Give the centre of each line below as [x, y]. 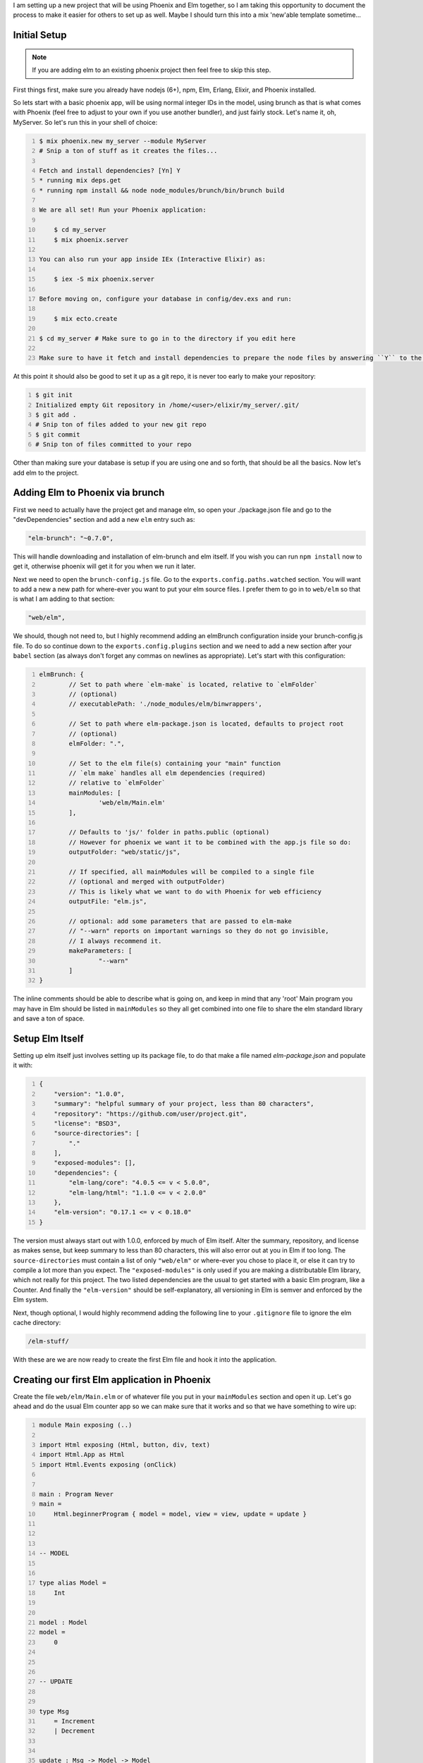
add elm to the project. [46, 472]
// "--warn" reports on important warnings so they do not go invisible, [199, 931]
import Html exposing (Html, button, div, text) [125, 1445]
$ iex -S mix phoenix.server [104, 279]
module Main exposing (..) [86, 1425]
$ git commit [58, 434]
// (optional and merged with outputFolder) [147, 882]
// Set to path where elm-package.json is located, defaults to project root [207, 724]
